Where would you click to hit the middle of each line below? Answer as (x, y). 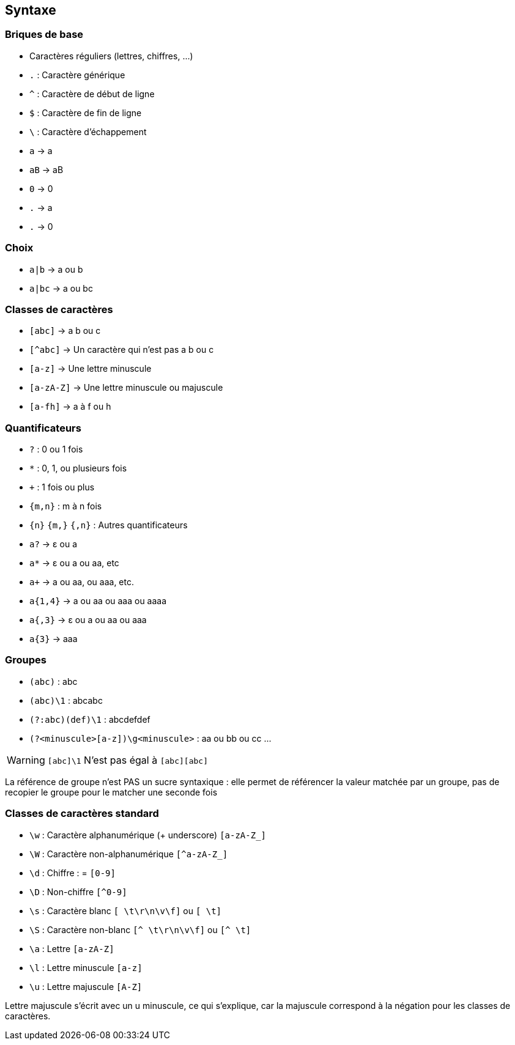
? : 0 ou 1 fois (56, 449)
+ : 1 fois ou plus (62, 487)
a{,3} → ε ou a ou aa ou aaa (88, 620)
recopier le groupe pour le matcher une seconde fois (111, 792)
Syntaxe (31, 10)
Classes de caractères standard (82, 814)
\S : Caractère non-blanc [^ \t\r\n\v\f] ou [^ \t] (140, 929)
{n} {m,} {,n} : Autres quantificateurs (109, 525)
